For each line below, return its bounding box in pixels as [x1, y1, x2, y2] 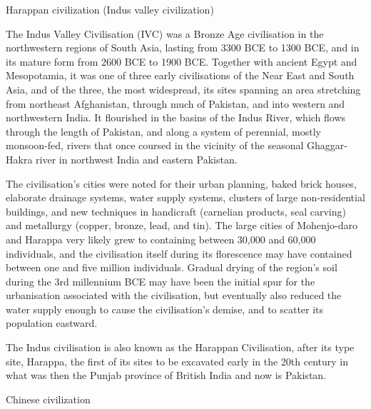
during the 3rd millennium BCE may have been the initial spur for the [6, 273, 315, 288]
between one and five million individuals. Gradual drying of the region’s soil [6, 260, 337, 275]
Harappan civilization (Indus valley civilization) [6, 2, 214, 16]
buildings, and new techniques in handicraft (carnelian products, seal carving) [6, 203, 346, 218]
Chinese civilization [6, 391, 91, 406]
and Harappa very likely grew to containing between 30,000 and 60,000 [6, 231, 316, 246]
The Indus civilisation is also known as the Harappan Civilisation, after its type [6, 340, 355, 355]
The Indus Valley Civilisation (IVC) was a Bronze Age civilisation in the [6, 26, 324, 41]
